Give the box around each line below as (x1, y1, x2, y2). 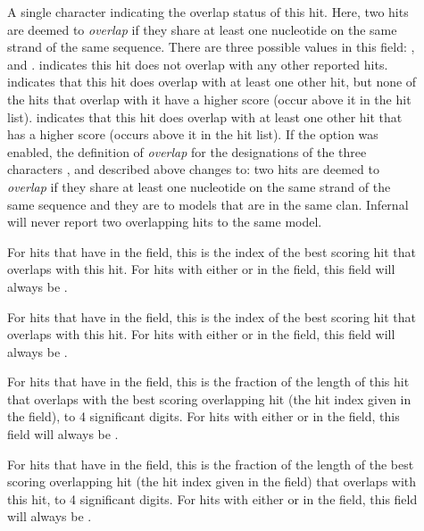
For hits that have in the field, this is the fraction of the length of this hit (7, 372, 410, 391)
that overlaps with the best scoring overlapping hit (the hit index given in (7, 389, 412, 408)
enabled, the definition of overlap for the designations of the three (7, 142, 367, 161)
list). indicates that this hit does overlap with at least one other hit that (7, 107, 403, 126)
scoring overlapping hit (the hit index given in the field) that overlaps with (7, 472, 417, 491)
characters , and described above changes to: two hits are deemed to (7, 160, 379, 178)
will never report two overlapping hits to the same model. (7, 212, 322, 231)
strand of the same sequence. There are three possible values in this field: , (7, 37, 415, 56)
